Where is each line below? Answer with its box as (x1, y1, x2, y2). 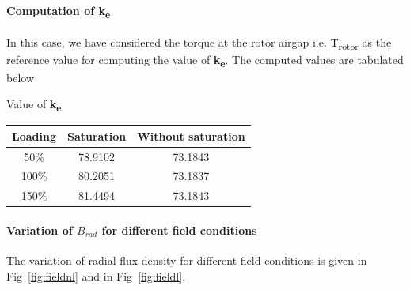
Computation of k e (6, 2, 111, 21)
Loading (12, 127, 56, 144)
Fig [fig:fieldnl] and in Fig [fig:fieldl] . (6, 267, 186, 284)
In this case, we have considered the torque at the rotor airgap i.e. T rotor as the (6, 34, 392, 53)
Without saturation (137, 127, 245, 144)
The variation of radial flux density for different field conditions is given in (6, 252, 367, 269)
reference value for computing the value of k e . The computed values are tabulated (6, 51, 404, 70)
